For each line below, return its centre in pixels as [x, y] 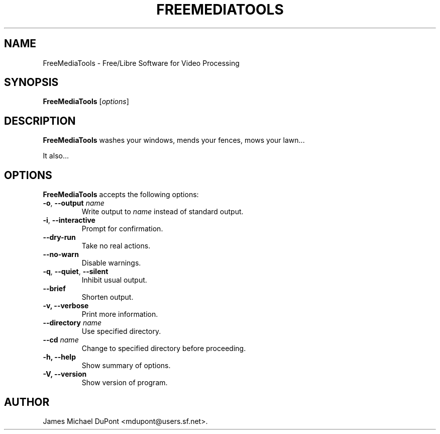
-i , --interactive [69, 220]
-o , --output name [74, 203]
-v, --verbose [66, 306]
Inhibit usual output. [114, 280]
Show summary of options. [126, 366]
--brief [54, 289]
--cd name [61, 340]
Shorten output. [107, 297]
